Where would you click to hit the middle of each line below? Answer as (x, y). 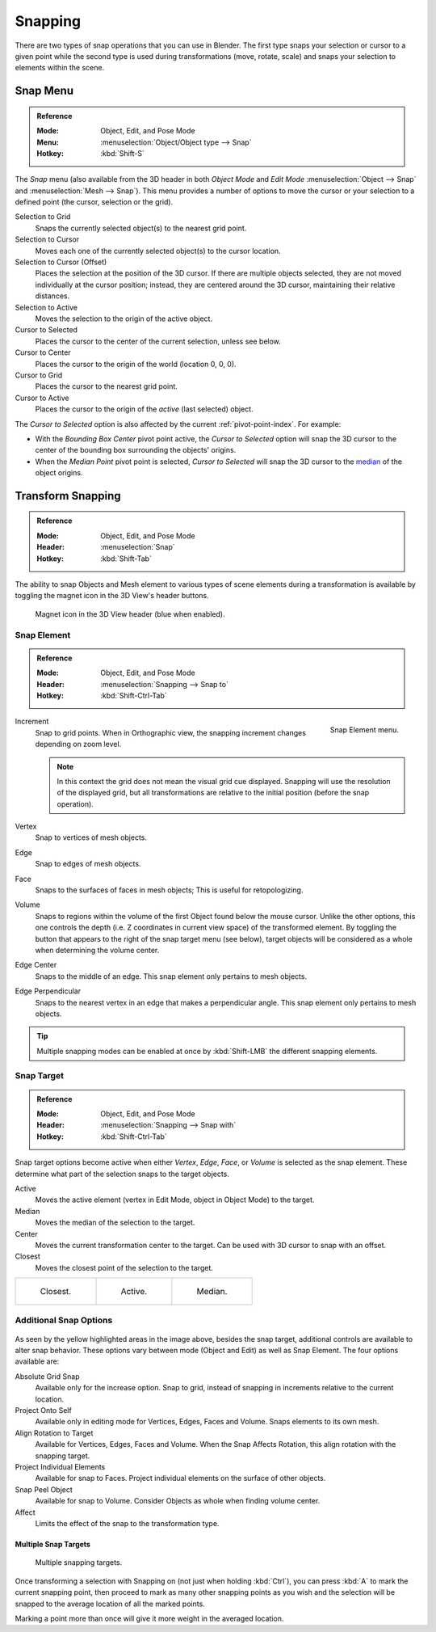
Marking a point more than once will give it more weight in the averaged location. (149, 1618)
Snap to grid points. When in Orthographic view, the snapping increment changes (171, 732)
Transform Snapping (68, 496)
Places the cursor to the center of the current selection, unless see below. (158, 341)
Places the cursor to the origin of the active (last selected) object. (144, 409)
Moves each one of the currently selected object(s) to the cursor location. (158, 251)
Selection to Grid (43, 217)
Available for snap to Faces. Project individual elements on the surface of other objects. (180, 1478)
